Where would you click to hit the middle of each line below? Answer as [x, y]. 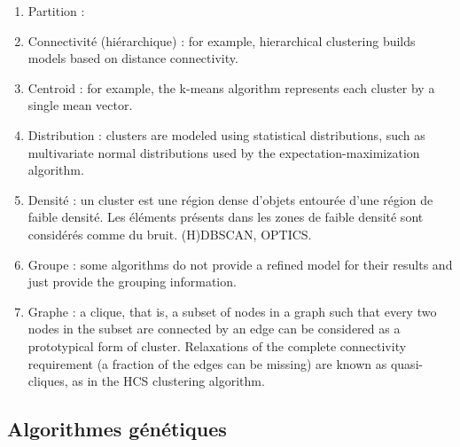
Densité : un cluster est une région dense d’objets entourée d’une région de [230, 199]
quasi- [407, 363]
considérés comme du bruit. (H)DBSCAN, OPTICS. [170, 234]
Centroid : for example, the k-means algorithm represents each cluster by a [231, 87]
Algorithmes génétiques [117, 429]
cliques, [48, 381]
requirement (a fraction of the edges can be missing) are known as [207, 363]
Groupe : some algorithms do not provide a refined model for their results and [240, 264]
